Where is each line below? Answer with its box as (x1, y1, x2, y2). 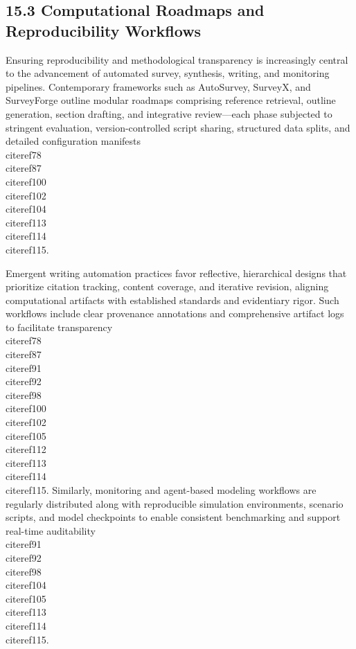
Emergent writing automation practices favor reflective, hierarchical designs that (6, 265, 347, 280)
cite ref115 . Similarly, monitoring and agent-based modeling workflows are (6, 483, 317, 497)
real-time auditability (6, 523, 96, 537)
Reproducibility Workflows (6, 19, 202, 41)
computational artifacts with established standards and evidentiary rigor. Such (6, 292, 339, 307)
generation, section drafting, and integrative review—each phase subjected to (6, 106, 332, 121)
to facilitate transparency (6, 319, 113, 334)
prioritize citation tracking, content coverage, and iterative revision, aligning (6, 279, 329, 294)
